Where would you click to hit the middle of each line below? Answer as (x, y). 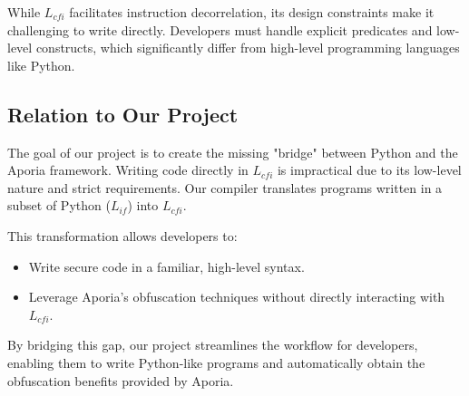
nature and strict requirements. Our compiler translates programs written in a (225, 187)
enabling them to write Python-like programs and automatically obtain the (216, 362)
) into (143, 205)
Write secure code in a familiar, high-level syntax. (166, 266)
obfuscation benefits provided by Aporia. (121, 380)
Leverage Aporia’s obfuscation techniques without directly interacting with (237, 297)
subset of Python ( (59, 205)
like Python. (41, 65)
